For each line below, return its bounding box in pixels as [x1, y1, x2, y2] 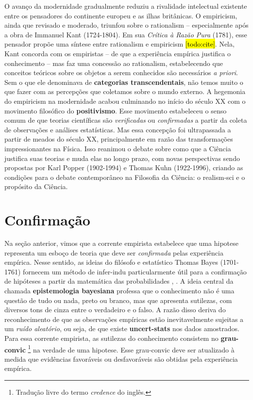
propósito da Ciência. [4, 181, 68, 192]
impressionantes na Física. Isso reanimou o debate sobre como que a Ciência [4, 143, 231, 153]
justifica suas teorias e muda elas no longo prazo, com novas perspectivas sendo [4, 153, 240, 163]
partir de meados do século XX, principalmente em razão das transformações [4, 134, 233, 144]
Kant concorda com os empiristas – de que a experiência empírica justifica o [4, 48, 231, 58]
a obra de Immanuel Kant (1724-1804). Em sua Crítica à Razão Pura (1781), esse [4, 29, 247, 39]
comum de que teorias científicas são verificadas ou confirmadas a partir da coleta [4, 115, 247, 125]
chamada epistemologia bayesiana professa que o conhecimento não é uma [4, 285, 235, 295]
